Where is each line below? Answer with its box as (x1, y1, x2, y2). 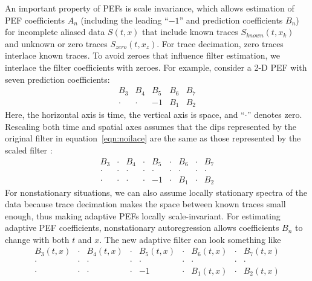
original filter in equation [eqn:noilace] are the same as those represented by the (5, 132, 301, 144)
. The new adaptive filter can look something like (99, 233, 281, 245)
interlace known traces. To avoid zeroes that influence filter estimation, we (5, 49, 280, 62)
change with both (5, 233, 70, 245)
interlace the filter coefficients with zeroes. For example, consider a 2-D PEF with (5, 60, 307, 73)
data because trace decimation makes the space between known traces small (5, 198, 286, 210)
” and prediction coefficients (179, 13, 283, 26)
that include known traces (142, 25, 238, 38)
